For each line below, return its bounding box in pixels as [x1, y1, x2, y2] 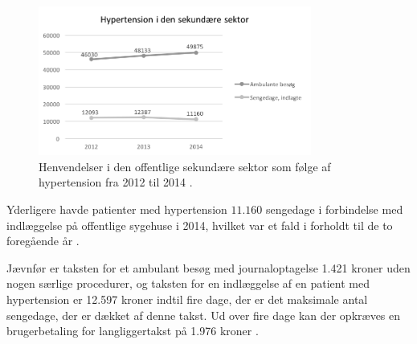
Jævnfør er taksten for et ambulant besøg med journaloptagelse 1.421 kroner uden [6, 259, 411, 276]
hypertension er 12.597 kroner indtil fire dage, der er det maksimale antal [6, 291, 368, 308]
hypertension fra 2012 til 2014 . [39, 174, 193, 190]
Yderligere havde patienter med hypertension [6, 201, 227, 218]
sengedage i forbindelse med [266, 201, 403, 218]
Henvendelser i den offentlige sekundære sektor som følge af [39, 158, 331, 174]
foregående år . [6, 232, 80, 249]
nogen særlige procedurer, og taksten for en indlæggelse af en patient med [6, 275, 370, 292]
